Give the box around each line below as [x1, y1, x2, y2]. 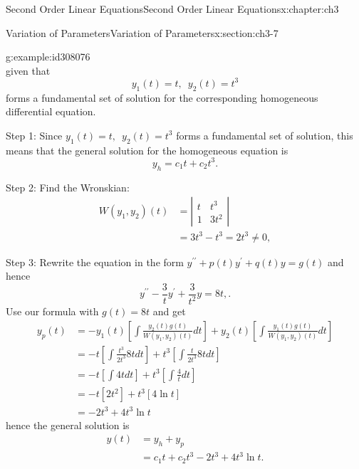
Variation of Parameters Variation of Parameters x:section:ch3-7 [6, 25, 279, 40]
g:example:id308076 [6, 49, 90, 64]
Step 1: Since [6, 127, 63, 142]
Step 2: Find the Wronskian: [6, 179, 130, 194]
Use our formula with [6, 304, 99, 319]
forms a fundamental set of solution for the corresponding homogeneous [6, 90, 318, 105]
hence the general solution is [6, 417, 130, 432]
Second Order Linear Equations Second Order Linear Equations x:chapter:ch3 [6, 1, 339, 16]
